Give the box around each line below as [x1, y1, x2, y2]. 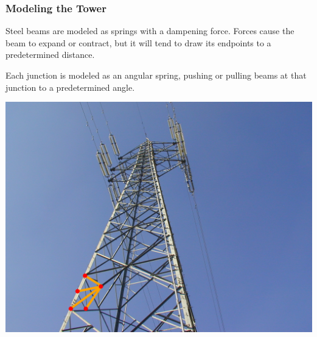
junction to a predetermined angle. [5, 80, 135, 93]
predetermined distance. [5, 48, 95, 61]
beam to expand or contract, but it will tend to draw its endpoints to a [5, 36, 271, 49]
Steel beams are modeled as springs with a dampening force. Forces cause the [5, 24, 294, 37]
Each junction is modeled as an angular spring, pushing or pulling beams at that [5, 69, 307, 81]
